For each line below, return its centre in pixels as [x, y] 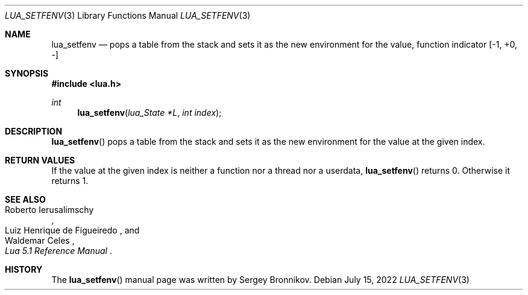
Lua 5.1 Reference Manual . [58, 251]
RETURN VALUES [40, 160]
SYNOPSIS [27, 73]
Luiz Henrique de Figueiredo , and [72, 230]
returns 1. [70, 181]
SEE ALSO [25, 199]
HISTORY [24, 269]
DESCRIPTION [34, 131]
